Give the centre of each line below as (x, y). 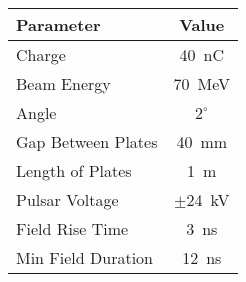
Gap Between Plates (87, 141)
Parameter (58, 24)
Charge (41, 54)
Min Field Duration (84, 257)
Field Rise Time (72, 228)
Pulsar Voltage (67, 199)
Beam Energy (63, 83)
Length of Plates (74, 170)
